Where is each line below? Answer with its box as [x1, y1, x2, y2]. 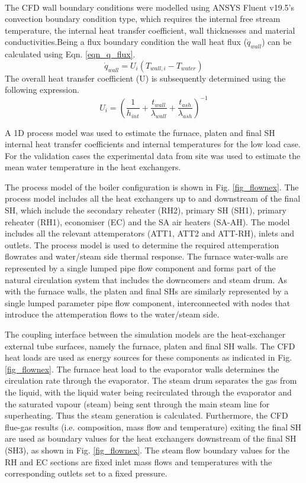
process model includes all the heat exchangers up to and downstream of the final [5, 192, 301, 205]
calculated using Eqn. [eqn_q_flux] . [5, 48, 136, 60]
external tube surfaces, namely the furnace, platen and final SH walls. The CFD [5, 339, 295, 352]
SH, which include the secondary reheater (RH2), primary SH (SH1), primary [5, 204, 286, 216]
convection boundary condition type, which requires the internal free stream [5, 12, 281, 25]
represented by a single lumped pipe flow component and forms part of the [5, 262, 276, 274]
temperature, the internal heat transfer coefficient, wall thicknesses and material [5, 24, 295, 36]
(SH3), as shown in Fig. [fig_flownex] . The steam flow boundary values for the [5, 443, 289, 456]
